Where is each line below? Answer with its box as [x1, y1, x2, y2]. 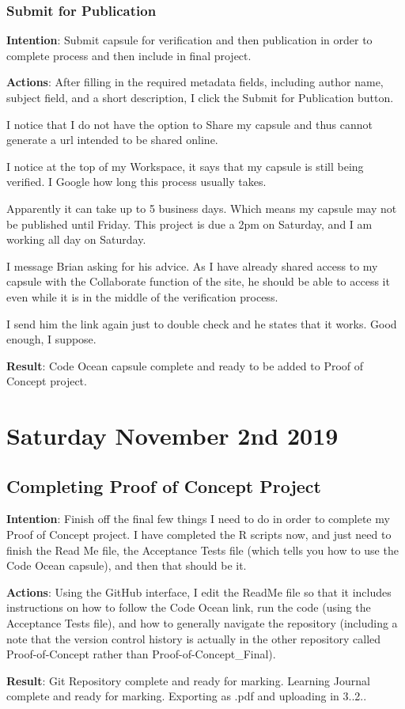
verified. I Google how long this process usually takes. [6, 173, 267, 190]
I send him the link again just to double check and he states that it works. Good [6, 315, 397, 332]
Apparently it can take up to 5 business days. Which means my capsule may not [6, 199, 397, 216]
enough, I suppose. [6, 331, 97, 347]
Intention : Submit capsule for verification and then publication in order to [6, 32, 373, 48]
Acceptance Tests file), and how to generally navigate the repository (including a [6, 615, 398, 631]
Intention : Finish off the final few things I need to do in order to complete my [6, 510, 390, 527]
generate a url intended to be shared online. [6, 131, 218, 148]
